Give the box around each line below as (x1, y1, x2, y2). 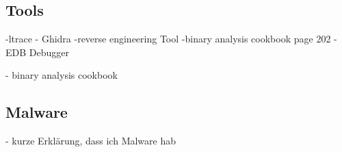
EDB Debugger (5, 45, 69, 59)
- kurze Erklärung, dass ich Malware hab (5, 134, 176, 148)
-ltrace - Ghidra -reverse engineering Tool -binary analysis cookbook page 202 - (5, 31, 337, 46)
